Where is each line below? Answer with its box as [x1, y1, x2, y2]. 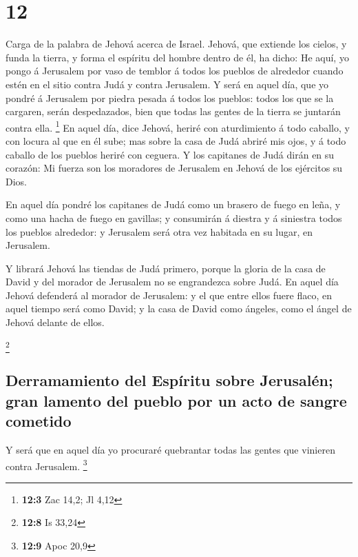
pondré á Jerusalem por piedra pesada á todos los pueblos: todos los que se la [6, 90, 334, 105]
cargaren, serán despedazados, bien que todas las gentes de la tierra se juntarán [6, 104, 341, 119]
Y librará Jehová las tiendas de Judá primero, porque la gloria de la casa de [6, 261, 326, 275]
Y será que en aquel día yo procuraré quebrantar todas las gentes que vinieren [6, 442, 335, 456]
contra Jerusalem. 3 [6, 456, 87, 473]
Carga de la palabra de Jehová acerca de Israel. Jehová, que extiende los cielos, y [6, 37, 347, 51]
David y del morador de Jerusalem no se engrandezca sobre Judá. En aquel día [6, 274, 339, 289]
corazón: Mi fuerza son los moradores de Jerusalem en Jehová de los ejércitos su [6, 161, 343, 175]
